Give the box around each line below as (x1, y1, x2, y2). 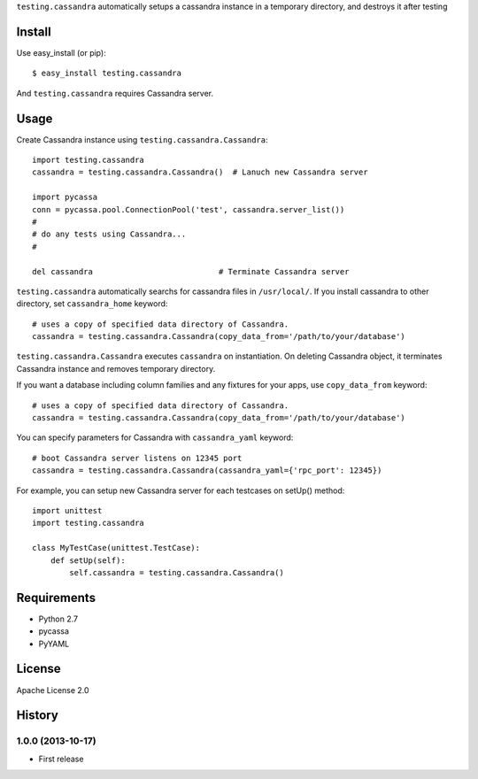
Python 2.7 (38, 613, 79, 624)
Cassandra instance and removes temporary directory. (16, 363, 216, 374)
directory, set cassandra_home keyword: (16, 298, 168, 309)
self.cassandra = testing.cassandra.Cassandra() (69, 567, 285, 577)
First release (38, 753, 84, 764)
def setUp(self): (50, 555, 126, 566)
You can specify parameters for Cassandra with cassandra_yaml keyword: (16, 432, 294, 443)
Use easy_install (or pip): (16, 47, 106, 58)
